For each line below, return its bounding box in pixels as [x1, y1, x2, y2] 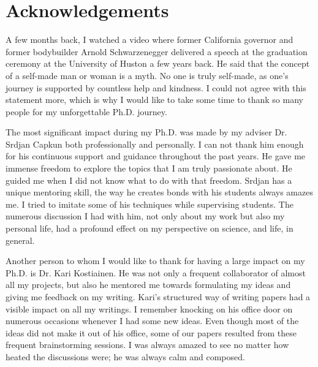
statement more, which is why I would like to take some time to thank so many [6, 93, 303, 106]
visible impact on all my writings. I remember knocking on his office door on [6, 302, 293, 315]
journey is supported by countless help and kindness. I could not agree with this [6, 81, 306, 94]
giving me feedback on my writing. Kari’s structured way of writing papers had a [6, 290, 311, 303]
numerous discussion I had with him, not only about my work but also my [6, 210, 285, 222]
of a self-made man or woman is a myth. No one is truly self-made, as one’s [6, 69, 289, 81]
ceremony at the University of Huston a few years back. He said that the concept [6, 57, 310, 70]
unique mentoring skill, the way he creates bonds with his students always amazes [6, 186, 313, 199]
